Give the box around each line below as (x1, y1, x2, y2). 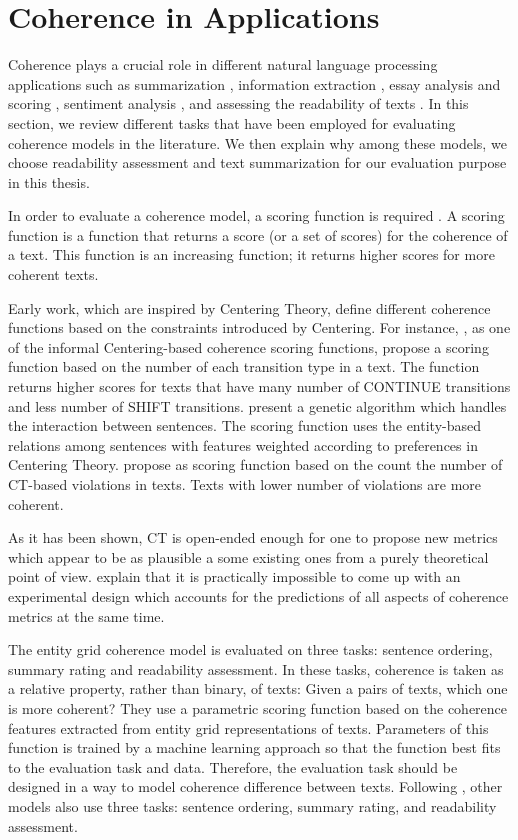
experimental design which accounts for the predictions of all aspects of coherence (8, 585, 509, 606)
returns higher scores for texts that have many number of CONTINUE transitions (8, 376, 511, 397)
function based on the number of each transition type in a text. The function (8, 356, 480, 377)
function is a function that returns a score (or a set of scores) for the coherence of (8, 224, 508, 245)
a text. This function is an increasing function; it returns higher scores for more (8, 244, 495, 265)
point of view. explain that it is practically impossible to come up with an (8, 566, 461, 587)
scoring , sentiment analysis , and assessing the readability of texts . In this (8, 93, 469, 114)
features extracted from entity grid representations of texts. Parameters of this (8, 717, 489, 738)
